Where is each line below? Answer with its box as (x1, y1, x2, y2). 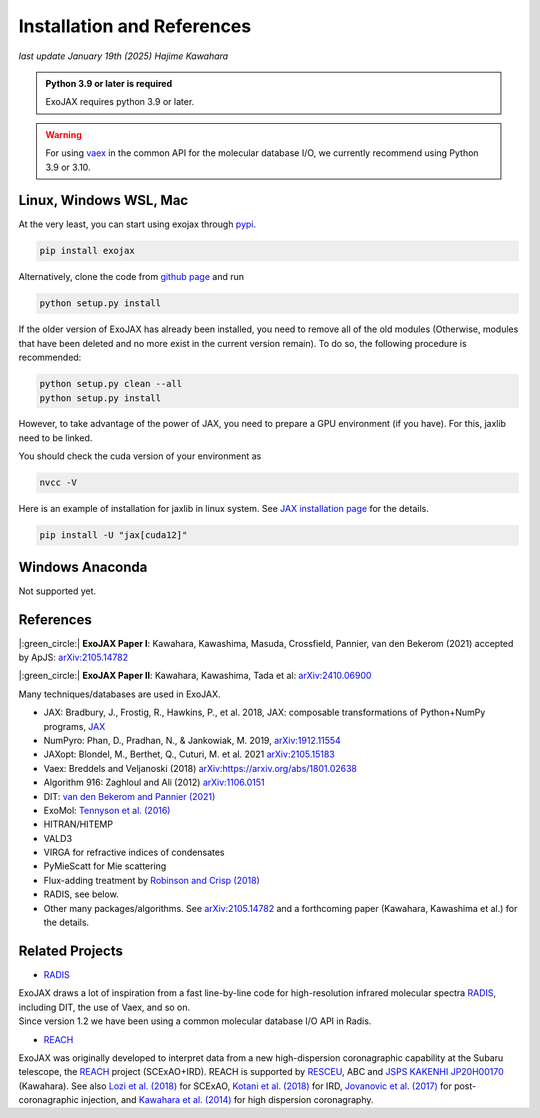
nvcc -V (39, 477, 77, 489)
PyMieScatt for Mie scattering (43, 860, 167, 872)
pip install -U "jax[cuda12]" (39, 530, 188, 541)
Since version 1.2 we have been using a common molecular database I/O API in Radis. (18, 1015, 372, 1027)
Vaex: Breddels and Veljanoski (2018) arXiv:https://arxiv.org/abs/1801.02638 (43, 762, 358, 774)
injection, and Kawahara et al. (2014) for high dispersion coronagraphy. (80, 1094, 374, 1106)
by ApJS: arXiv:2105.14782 (18, 651, 129, 664)
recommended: (18, 351, 82, 364)
